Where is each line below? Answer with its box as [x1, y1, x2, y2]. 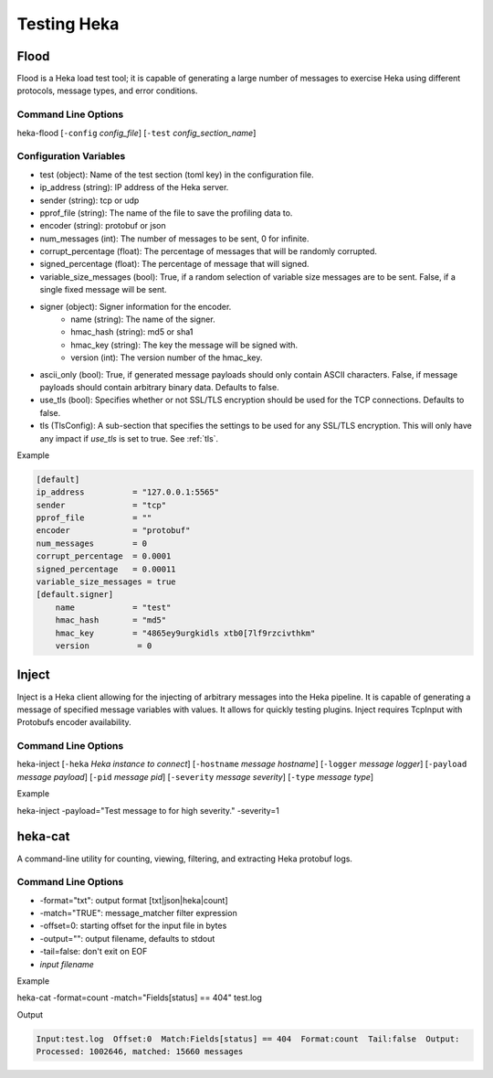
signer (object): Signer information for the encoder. [39, 301, 232, 312]
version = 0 [55, 641, 152, 651]
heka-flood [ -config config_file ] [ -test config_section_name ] [16, 127, 257, 138]
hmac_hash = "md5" [55, 615, 167, 625]
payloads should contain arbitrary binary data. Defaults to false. [39, 381, 279, 392]
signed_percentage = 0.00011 [36, 563, 177, 574]
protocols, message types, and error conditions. [16, 85, 198, 96]
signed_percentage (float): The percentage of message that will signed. [39, 259, 309, 270]
